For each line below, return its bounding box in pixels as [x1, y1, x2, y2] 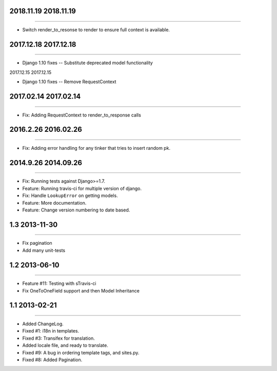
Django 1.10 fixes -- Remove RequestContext [22, 79, 116, 85]
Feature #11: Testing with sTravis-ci [22, 280, 97, 287]
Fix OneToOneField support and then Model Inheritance [22, 287, 140, 294]
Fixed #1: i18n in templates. [22, 328, 80, 334]
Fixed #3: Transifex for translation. [22, 335, 95, 341]
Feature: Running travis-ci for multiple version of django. [22, 185, 142, 191]
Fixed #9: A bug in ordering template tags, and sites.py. [22, 349, 140, 356]
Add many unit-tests [22, 247, 66, 253]
